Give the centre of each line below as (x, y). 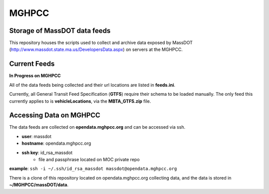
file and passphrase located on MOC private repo (89, 159)
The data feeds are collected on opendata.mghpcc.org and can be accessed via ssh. (97, 127)
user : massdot (37, 136)
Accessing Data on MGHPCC (55, 115)
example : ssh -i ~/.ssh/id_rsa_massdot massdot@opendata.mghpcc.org (93, 169)
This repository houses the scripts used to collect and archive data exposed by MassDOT (101, 43)
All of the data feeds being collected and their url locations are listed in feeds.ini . (92, 85)
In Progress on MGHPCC (35, 76)
